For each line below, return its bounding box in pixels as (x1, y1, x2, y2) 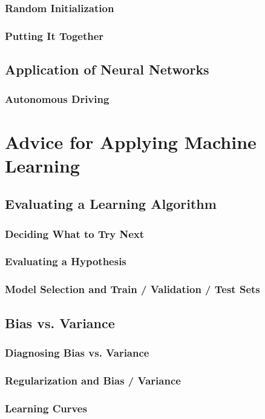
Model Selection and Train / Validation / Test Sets (5, 282, 260, 297)
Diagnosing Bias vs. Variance (5, 345, 149, 360)
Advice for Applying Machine (5, 129, 257, 154)
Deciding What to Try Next (5, 226, 145, 241)
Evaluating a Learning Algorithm (5, 194, 217, 213)
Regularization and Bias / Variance (5, 372, 181, 388)
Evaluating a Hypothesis (5, 254, 126, 269)
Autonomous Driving (5, 91, 110, 107)
